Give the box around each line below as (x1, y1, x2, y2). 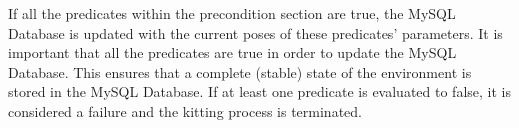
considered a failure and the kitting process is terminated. (8, 100, 362, 121)
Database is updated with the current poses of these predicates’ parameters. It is (8, 22, 503, 43)
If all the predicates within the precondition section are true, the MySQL (8, 3, 456, 23)
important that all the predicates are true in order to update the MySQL (8, 42, 457, 63)
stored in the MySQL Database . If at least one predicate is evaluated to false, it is (8, 81, 511, 102)
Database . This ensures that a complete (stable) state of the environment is (8, 61, 472, 82)
